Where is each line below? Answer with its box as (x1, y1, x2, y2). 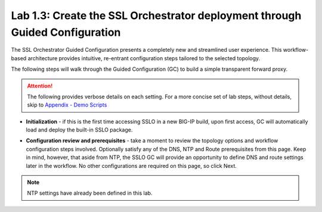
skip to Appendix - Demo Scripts (27, 101, 107, 108)
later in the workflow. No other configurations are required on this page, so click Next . (26, 162, 237, 169)
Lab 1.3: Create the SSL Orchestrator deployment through (11, 9, 302, 22)
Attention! (27, 82, 53, 89)
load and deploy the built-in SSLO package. (26, 126, 133, 133)
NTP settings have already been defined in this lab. (27, 189, 153, 197)
